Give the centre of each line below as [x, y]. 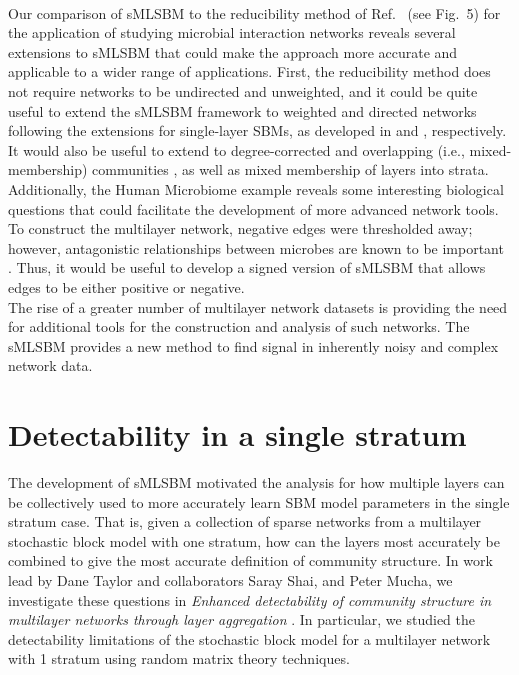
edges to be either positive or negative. [126, 286]
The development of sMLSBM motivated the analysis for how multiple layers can [256, 482]
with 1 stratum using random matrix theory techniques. [179, 658]
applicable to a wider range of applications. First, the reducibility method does [249, 71]
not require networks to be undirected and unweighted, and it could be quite [243, 90]
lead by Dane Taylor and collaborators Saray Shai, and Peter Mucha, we [230, 579]
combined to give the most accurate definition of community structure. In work [250, 560]
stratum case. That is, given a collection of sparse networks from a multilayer [245, 521]
